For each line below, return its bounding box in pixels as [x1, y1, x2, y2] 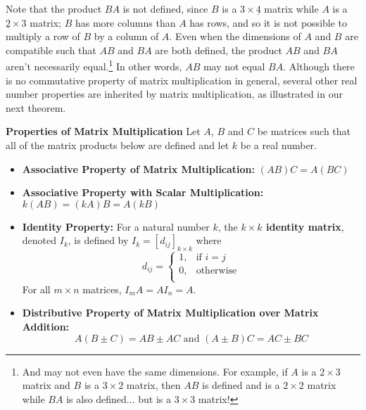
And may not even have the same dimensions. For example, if [22, 364, 288, 378]
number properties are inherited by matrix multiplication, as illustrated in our [6, 87, 343, 101]
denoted [22, 233, 57, 248]
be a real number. [240, 138, 317, 152]
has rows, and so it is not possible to [189, 15, 348, 30]
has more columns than [75, 15, 176, 30]
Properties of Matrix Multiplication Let [6, 124, 201, 139]
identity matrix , [265, 219, 344, 233]
